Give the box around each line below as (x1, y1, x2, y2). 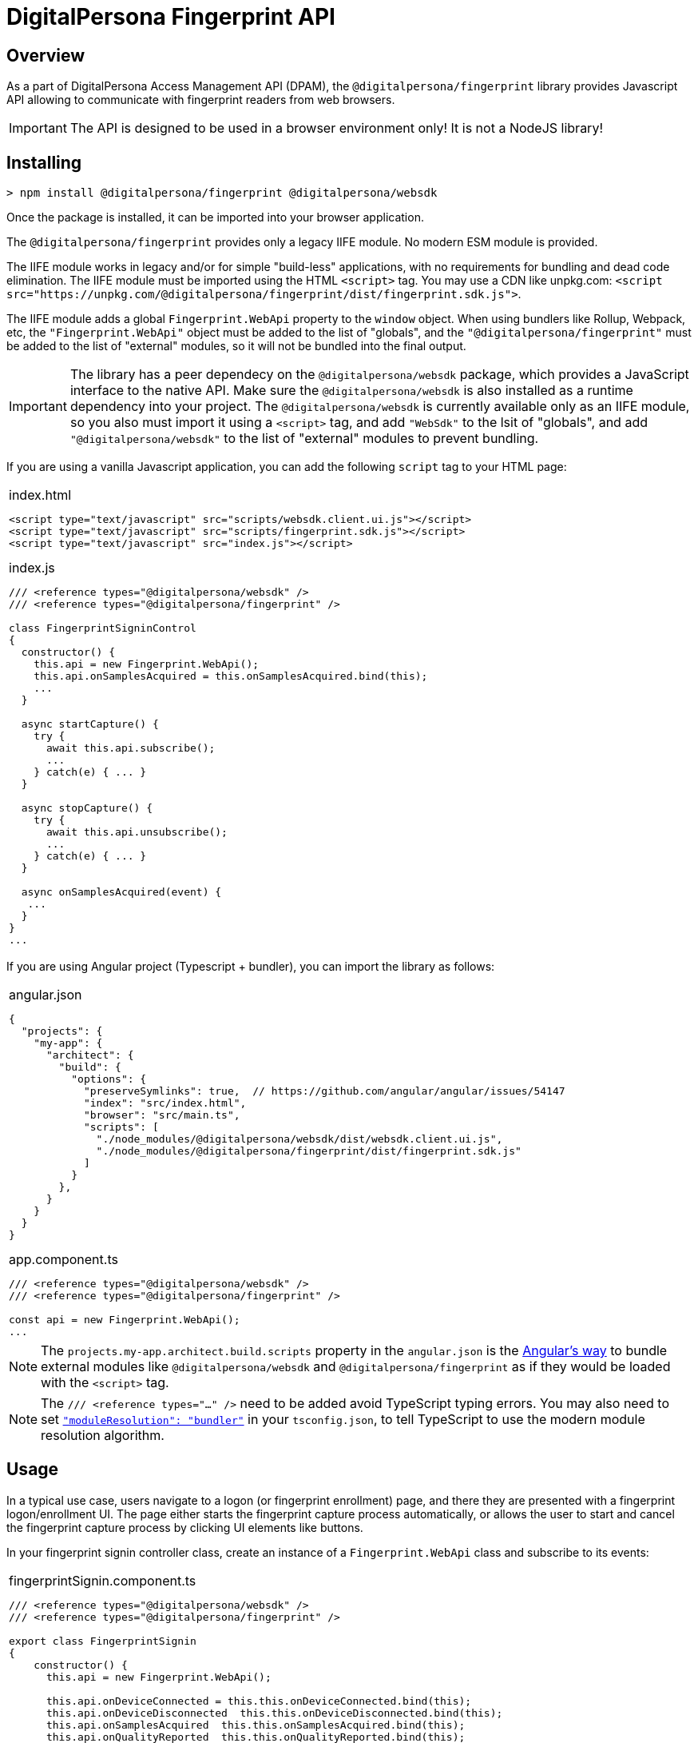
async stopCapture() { (21, 802, 153, 815)
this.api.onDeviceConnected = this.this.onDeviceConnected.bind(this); (46, 1694, 472, 1707)
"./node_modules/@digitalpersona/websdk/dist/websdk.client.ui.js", (96, 1133, 503, 1146)
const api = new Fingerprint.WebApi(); (9, 1314, 240, 1326)
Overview (6, 45, 85, 66)
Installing (6, 152, 82, 173)
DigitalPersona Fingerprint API (6, 3, 335, 30)
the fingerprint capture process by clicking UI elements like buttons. (6, 1520, 363, 1534)
